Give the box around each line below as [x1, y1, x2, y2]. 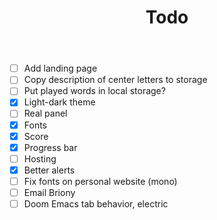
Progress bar [23, 141, 78, 153]
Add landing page [23, 62, 98, 75]
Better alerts [23, 164, 76, 176]
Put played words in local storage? [23, 85, 166, 97]
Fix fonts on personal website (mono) [23, 175, 178, 187]
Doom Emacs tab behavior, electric [23, 197, 169, 210]
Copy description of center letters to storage [23, 74, 208, 86]
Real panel [23, 107, 68, 120]
